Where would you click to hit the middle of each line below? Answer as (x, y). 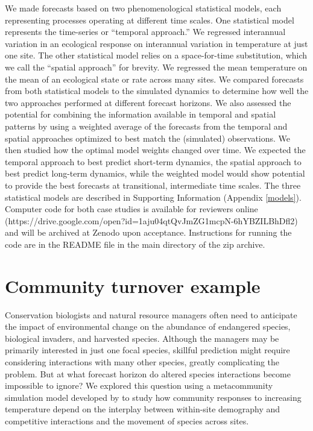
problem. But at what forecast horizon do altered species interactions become (148, 373)
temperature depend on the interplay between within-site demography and (143, 409)
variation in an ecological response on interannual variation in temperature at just (156, 43)
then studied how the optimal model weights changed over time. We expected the (155, 150)
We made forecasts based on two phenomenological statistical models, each (143, 8)
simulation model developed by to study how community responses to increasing (153, 397)
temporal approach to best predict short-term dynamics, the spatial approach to (153, 161)
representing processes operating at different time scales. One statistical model (150, 20)
